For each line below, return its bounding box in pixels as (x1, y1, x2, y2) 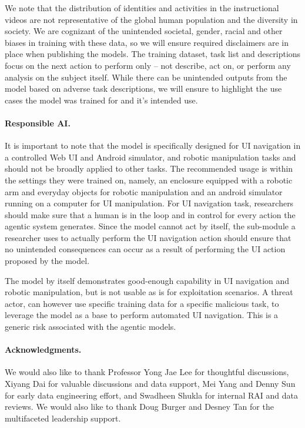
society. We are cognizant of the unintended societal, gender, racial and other (5, 25, 283, 37)
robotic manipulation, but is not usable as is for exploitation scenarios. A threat (5, 286, 293, 298)
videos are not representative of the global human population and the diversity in (5, 13, 298, 25)
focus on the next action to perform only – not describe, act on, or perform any (5, 59, 291, 71)
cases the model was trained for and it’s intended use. (5, 93, 198, 106)
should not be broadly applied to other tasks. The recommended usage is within (5, 162, 293, 175)
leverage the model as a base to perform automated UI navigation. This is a (5, 309, 279, 321)
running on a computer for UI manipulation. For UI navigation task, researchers (5, 197, 294, 209)
